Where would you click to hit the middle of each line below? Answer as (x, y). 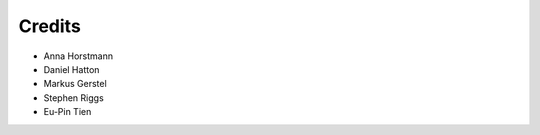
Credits (50, 26)
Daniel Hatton (71, 69)
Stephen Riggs (73, 97)
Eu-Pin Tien (67, 112)
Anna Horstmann (78, 56)
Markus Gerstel (75, 84)
